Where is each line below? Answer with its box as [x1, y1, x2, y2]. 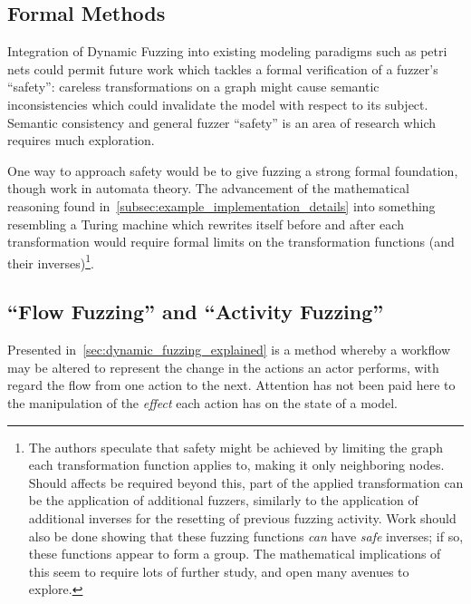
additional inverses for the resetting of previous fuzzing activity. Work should [28, 508, 457, 527]
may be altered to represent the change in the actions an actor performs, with [7, 357, 439, 376]
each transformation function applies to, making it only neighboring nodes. [28, 455, 445, 474]
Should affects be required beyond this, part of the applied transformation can [28, 472, 464, 492]
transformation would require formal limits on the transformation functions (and [7, 232, 455, 251]
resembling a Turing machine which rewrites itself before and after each [7, 214, 404, 233]
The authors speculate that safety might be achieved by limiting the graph [28, 437, 444, 456]
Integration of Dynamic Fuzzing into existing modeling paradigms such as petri [7, 42, 447, 61]
